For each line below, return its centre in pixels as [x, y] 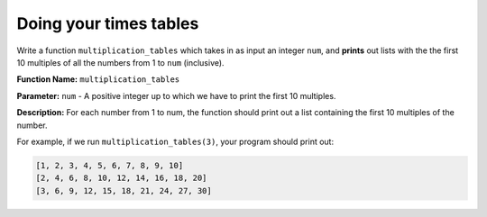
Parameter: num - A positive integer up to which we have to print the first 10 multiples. [176, 95]
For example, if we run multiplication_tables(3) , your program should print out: [175, 141]
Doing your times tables [108, 23]
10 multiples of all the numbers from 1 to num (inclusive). [120, 62]
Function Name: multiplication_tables [98, 79]
